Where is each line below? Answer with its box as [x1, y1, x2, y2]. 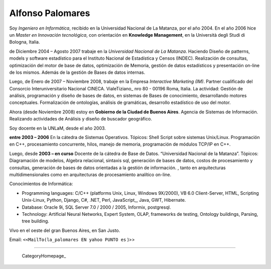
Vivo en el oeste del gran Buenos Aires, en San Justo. [9, 227, 120, 233]
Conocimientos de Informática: [9, 181, 73, 187]
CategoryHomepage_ [22, 253, 66, 259]
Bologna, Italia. [9, 39, 40, 45]
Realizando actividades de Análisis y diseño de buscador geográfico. [9, 116, 153, 122]
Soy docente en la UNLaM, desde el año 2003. [9, 125, 106, 131]
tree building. [22, 218, 50, 224]
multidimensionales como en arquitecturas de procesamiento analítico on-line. [9, 171, 172, 178]
